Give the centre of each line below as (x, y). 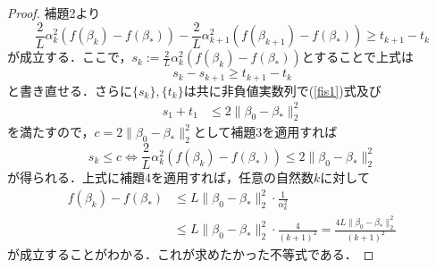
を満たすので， (51, 132)
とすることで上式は (357, 57)
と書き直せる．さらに (70, 90)
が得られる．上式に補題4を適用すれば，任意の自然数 (160, 177)
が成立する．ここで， (70, 57)
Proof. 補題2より (54, 13)
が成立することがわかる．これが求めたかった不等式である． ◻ (191, 254)
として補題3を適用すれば (265, 132)
